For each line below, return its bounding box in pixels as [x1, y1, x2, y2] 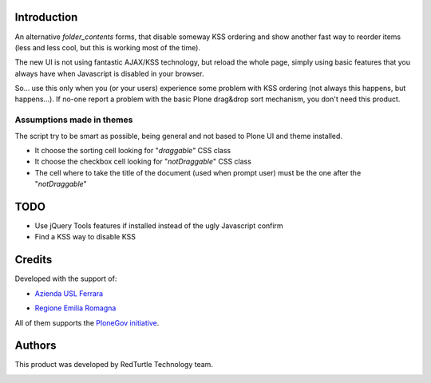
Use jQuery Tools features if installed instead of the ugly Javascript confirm [34, 221, 283, 231]
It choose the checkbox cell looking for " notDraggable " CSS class [34, 156, 251, 167]
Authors [14, 339, 57, 353]
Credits [14, 253, 53, 267]
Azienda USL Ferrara [34, 288, 104, 298]
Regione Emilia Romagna [34, 303, 117, 313]
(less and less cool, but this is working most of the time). [14, 42, 201, 52]
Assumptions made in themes [14, 114, 133, 125]
